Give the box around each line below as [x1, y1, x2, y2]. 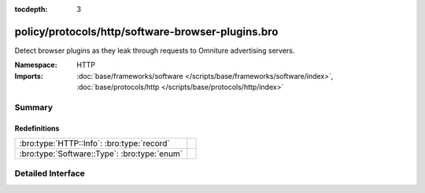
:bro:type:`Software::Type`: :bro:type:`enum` [19, 148, 183, 159]
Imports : [14, 71, 43, 80]
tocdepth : [14, 5, 48, 13]
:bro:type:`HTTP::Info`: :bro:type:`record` [19, 138, 170, 149]
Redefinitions [14, 123, 60, 133]
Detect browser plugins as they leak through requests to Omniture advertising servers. [14, 46, 295, 55]
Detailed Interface [14, 168, 86, 179]
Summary [14, 102, 54, 113]
